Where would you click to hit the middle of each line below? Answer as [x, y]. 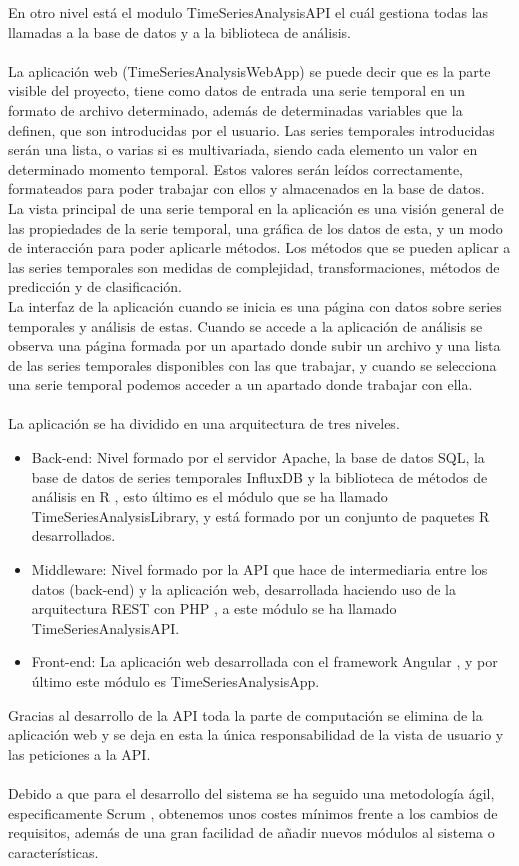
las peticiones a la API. [79, 753]
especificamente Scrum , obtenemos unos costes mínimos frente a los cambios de [253, 812]
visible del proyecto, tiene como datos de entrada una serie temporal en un [236, 90]
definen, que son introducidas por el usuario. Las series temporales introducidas [251, 129]
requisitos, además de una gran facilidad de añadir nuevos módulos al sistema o [251, 832]
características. [53, 851]
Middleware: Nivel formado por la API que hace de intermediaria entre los [259, 569]
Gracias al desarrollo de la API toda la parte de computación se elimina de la [245, 714]
